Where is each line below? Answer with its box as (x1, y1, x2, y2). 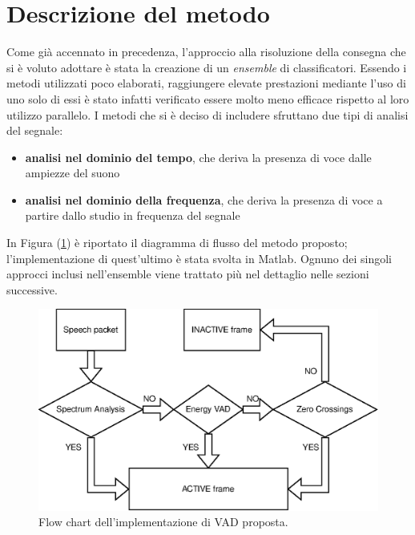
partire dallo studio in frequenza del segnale (25, 207, 240, 224)
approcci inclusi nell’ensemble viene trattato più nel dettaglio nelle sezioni (6, 265, 369, 282)
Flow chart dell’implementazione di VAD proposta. (38, 513, 288, 530)
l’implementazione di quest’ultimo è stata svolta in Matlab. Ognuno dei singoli (6, 249, 392, 266)
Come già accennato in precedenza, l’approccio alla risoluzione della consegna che (6, 43, 406, 60)
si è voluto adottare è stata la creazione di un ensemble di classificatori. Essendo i (6, 59, 407, 75)
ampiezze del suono (25, 164, 120, 181)
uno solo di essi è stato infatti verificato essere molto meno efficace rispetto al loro (6, 90, 409, 107)
